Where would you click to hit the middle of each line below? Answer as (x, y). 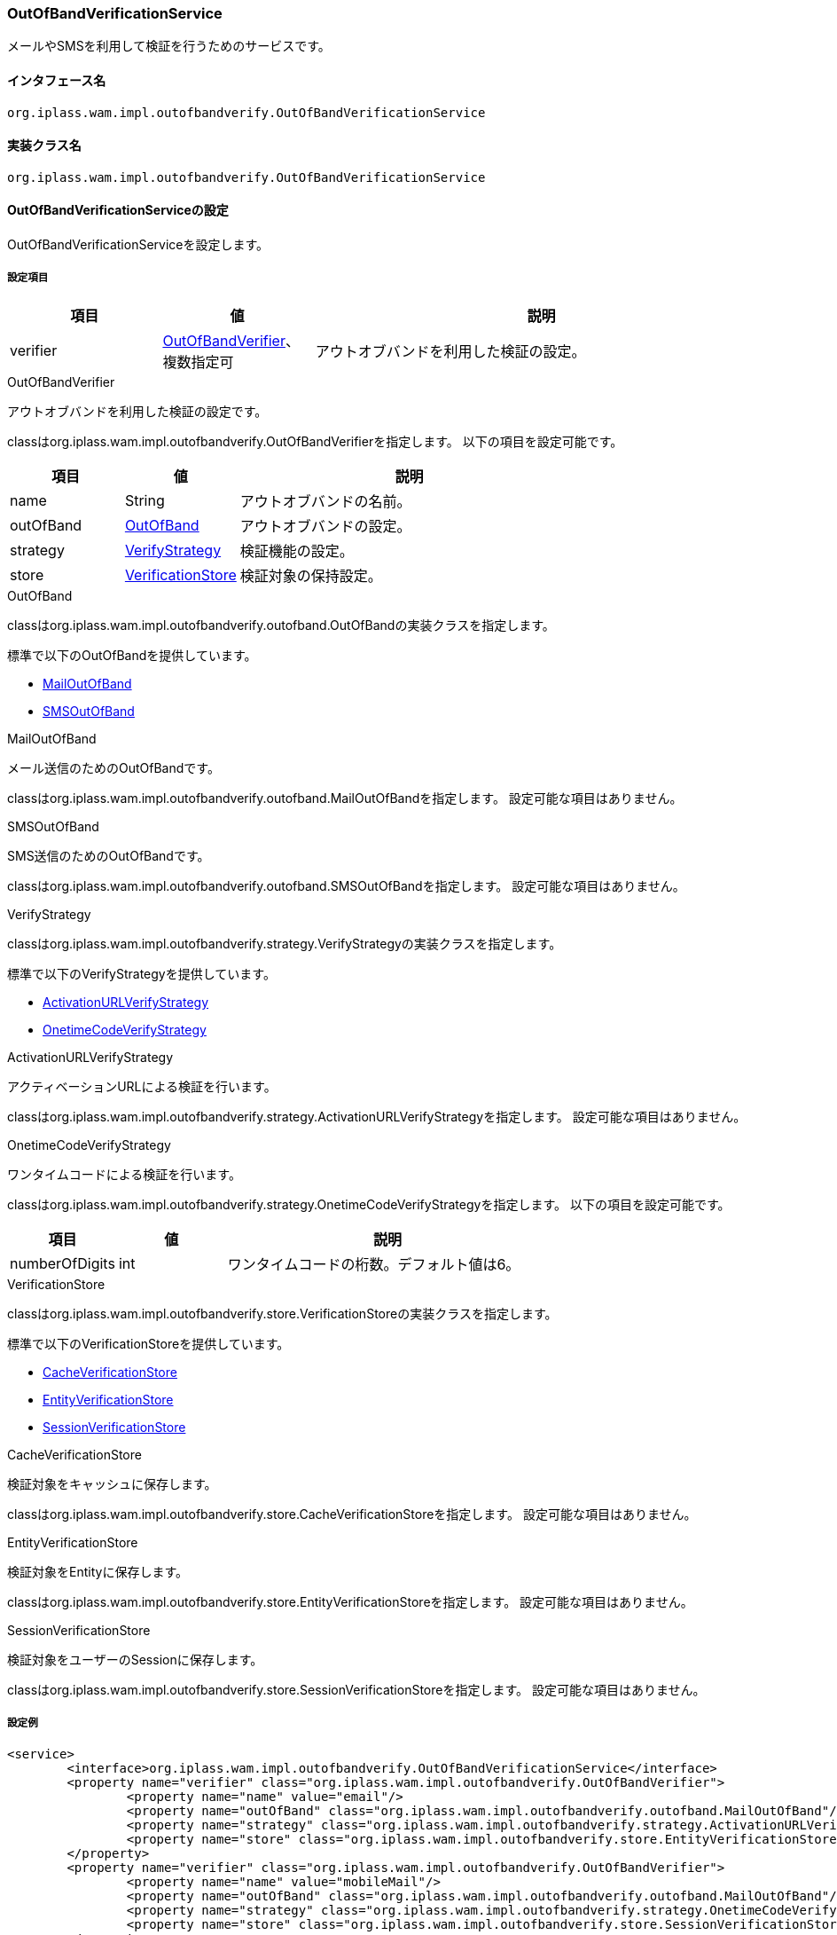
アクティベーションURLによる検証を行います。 (142, 1086)
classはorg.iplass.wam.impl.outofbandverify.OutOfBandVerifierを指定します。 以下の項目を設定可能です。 (315, 441)
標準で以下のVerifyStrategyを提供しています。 (141, 973)
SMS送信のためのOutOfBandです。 (109, 855)
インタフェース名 (57, 80)
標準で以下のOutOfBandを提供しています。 (132, 655)
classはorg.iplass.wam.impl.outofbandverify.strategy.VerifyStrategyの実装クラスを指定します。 (285, 943)
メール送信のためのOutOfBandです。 (113, 767)
